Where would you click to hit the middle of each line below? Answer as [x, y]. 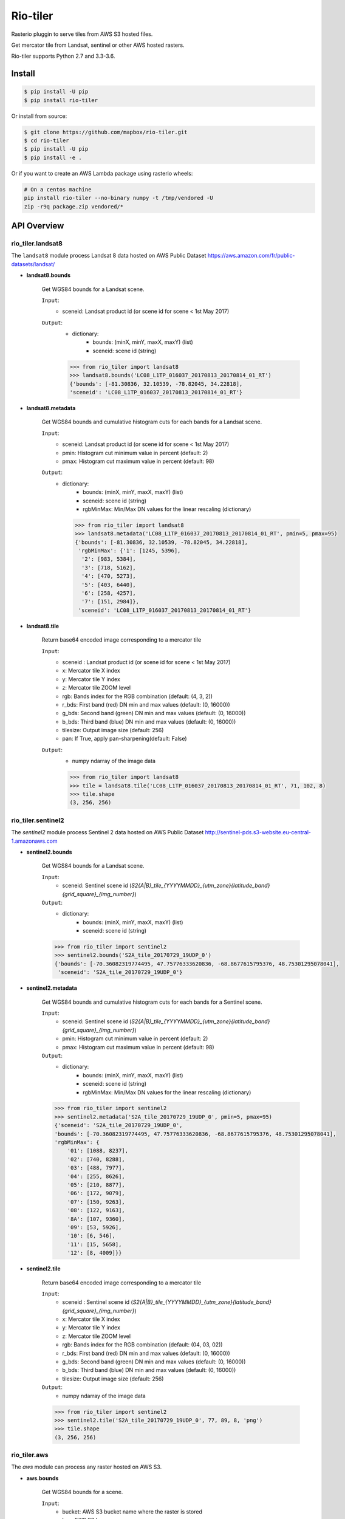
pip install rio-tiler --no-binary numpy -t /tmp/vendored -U [118, 198]
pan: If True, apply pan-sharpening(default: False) [125, 739]
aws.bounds [43, 1478]
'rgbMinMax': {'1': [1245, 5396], [129, 551]
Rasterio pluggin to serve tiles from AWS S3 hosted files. [82, 34]
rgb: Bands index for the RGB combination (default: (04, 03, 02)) [142, 1345]
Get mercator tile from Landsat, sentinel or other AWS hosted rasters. [98, 45]
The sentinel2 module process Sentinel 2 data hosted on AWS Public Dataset [108, 832]
